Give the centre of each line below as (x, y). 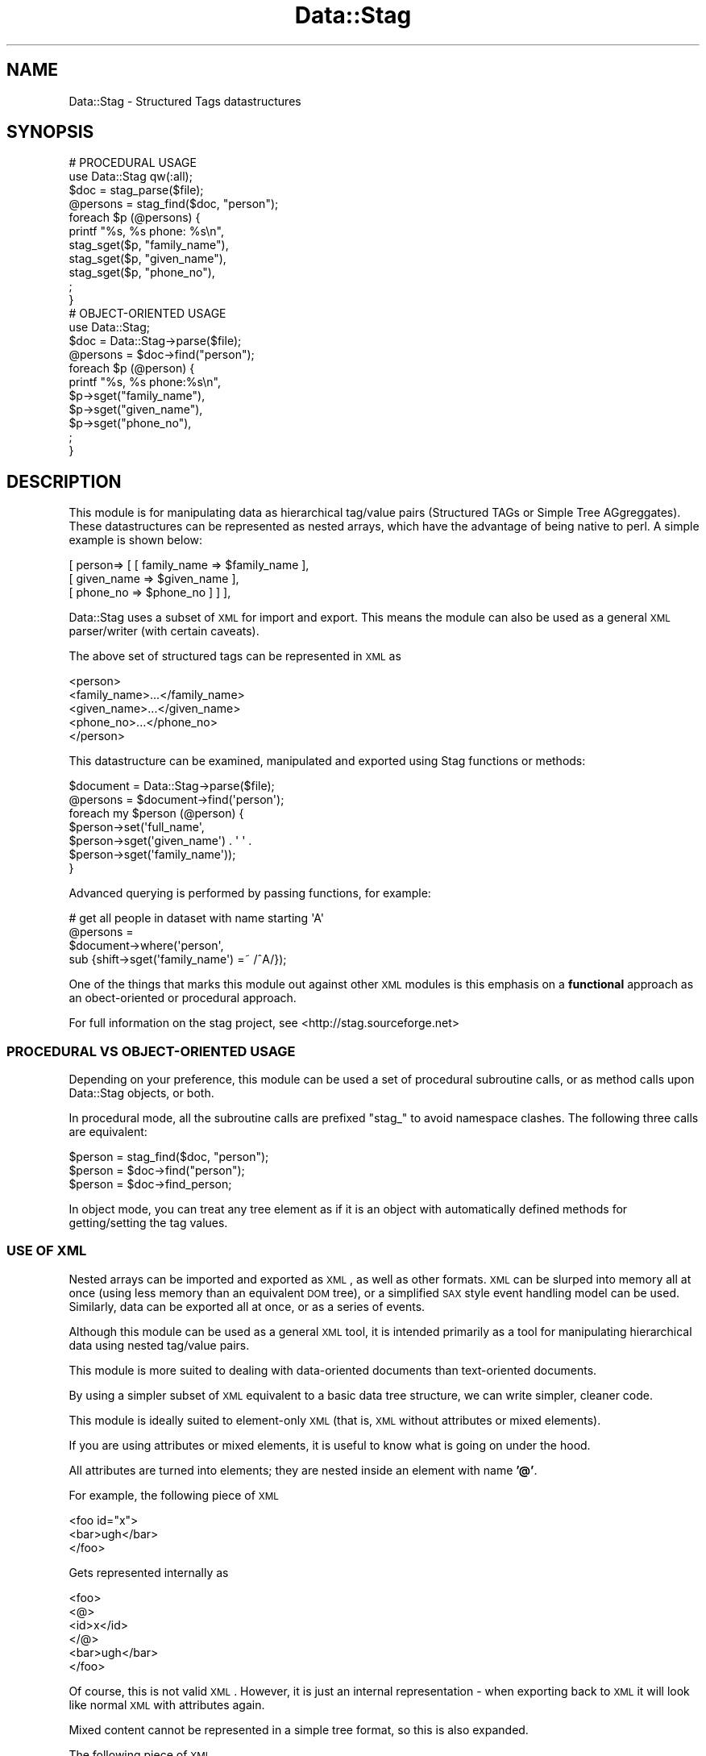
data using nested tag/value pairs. (159, 1345)
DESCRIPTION (64, 481)
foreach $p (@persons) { (135, 218)
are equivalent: (108, 1132)
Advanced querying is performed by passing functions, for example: (250, 893)
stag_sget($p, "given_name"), (147, 259)
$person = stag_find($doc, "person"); (169, 1157)
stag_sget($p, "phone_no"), (142, 273)
